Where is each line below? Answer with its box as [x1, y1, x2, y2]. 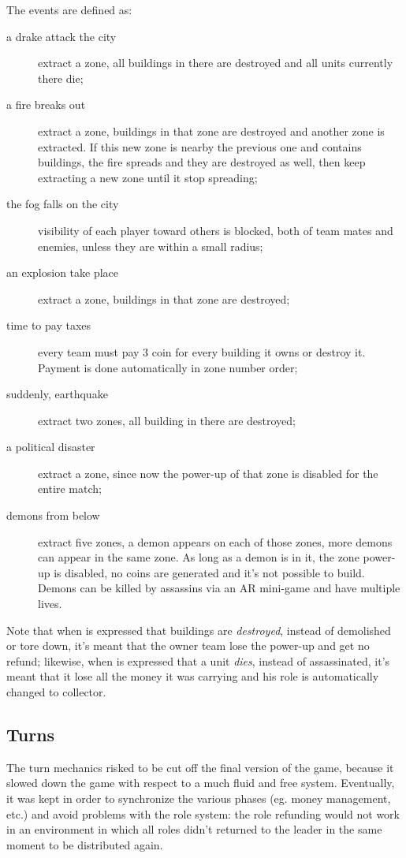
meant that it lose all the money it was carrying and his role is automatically [6, 668, 379, 685]
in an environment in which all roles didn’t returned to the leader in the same [6, 821, 382, 837]
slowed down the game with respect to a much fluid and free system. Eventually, [6, 774, 395, 791]
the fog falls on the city [6, 196, 119, 212]
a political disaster [6, 438, 95, 455]
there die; [38, 69, 84, 86]
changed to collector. [6, 684, 106, 699]
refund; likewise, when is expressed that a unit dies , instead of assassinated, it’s [6, 652, 390, 669]
